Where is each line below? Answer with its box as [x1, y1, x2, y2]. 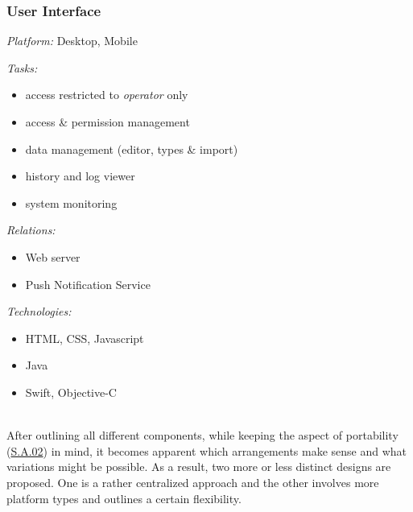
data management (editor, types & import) [25, 140, 238, 157]
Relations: [6, 221, 56, 238]
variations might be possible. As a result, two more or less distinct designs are [6, 458, 391, 475]
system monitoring [25, 194, 118, 211]
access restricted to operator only [25, 86, 188, 103]
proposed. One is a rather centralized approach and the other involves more [6, 473, 379, 490]
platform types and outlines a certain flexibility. [6, 489, 242, 506]
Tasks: [6, 59, 38, 76]
